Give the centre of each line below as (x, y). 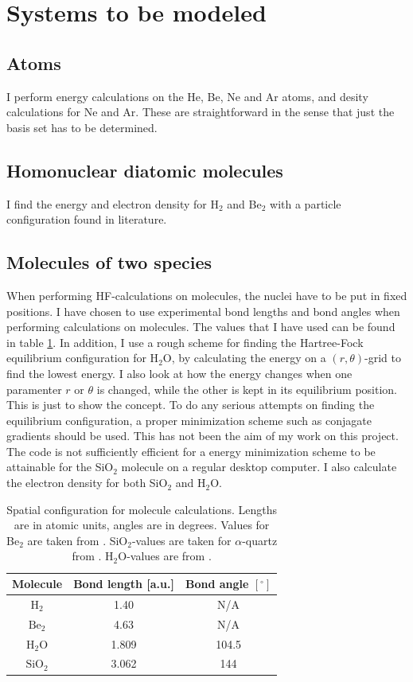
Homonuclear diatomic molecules (145, 170)
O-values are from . (165, 556)
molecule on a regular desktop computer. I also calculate (259, 467)
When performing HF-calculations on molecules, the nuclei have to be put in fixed (207, 295)
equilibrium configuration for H (83, 358)
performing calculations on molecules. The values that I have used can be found (201, 327)
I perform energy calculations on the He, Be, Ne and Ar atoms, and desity (187, 96)
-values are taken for (181, 540)
